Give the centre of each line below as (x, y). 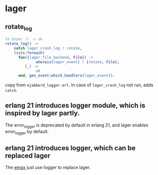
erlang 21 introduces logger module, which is (75, 106)
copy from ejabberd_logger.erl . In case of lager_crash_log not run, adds (79, 85)
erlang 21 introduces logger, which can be (70, 148)
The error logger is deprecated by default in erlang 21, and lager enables (77, 125)
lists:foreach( (29, 53)
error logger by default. (27, 132)
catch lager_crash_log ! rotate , (48, 48)
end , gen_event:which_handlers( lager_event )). (66, 76)
